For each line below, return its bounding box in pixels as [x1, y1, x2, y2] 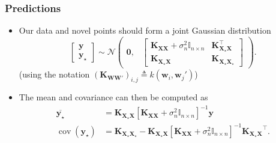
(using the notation [19, 68, 90, 81]
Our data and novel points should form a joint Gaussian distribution [19, 24, 271, 37]
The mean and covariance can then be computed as [19, 90, 208, 103]
